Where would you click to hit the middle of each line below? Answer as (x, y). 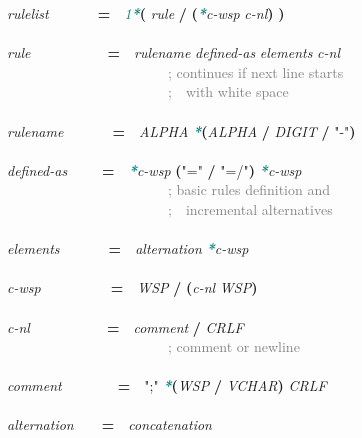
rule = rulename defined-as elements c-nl (173, 52)
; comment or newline (234, 346)
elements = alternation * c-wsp (128, 248)
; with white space (228, 91)
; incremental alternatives (250, 208)
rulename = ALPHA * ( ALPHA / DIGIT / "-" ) (181, 130)
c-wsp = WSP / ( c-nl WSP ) (132, 287)
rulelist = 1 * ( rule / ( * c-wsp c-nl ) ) (146, 13)
